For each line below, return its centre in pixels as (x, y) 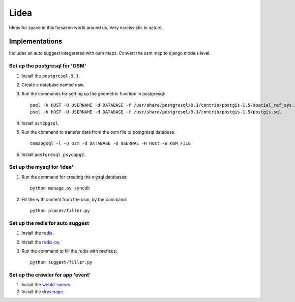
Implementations (36, 42)
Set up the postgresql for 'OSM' (48, 66)
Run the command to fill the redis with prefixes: (69, 251)
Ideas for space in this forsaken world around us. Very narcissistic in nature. (86, 28)
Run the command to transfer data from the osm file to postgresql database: (98, 132)
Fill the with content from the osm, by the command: (74, 199)
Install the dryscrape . (43, 291)
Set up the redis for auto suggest (49, 223)
